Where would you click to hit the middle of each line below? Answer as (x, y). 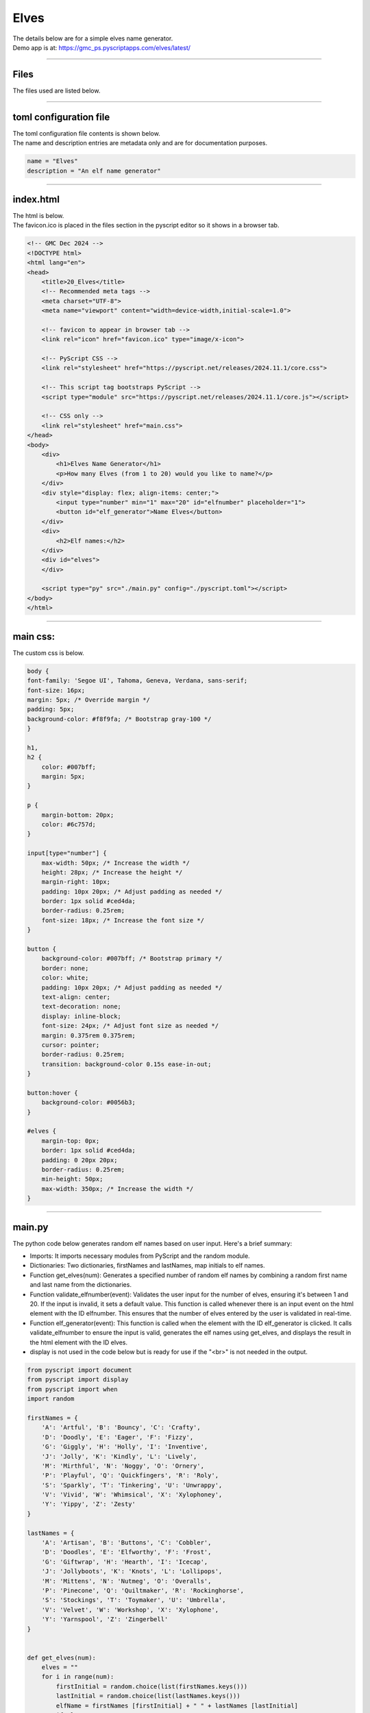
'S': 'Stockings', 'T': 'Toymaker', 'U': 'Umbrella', (134, 1600)
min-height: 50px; (72, 1179)
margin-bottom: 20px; (78, 815)
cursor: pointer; (71, 1045)
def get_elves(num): (61, 1657)
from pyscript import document (80, 1370)
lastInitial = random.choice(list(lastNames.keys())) (148, 1696)
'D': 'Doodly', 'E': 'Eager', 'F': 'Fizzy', (118, 1437)
